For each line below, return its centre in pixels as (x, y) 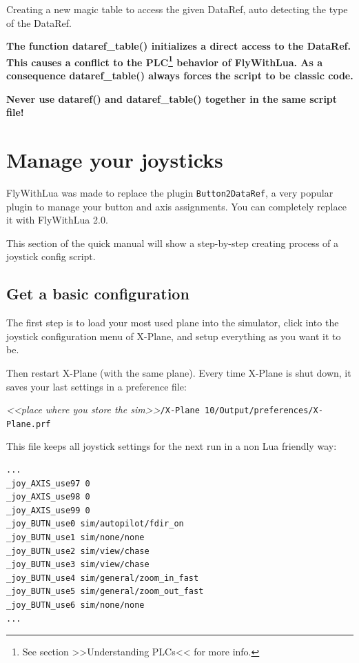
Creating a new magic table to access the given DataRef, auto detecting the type (177, 9)
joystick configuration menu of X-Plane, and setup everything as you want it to (174, 336)
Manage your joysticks (115, 159)
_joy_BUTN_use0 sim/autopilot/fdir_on (95, 524)
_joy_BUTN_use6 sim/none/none (75, 605)
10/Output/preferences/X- (264, 411)
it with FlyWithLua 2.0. (57, 220)
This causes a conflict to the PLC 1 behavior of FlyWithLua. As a (165, 61)
